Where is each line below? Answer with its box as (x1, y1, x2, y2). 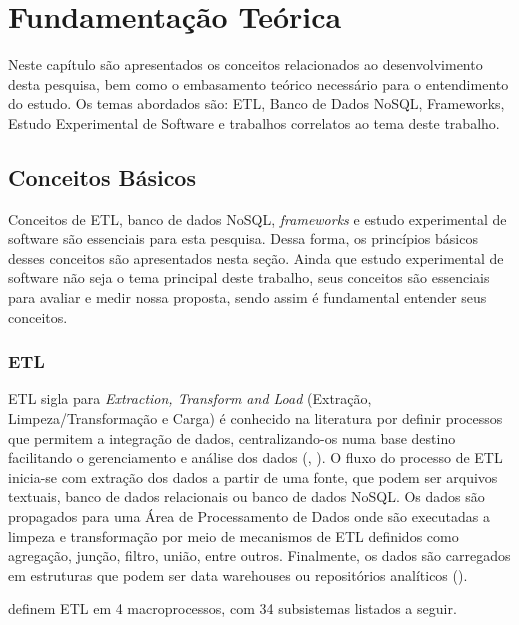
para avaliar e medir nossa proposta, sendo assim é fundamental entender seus (8, 287, 487, 308)
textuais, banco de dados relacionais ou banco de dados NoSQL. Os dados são (8, 486, 485, 507)
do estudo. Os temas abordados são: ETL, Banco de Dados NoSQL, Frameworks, (8, 93, 505, 114)
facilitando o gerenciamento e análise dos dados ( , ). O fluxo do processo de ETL (8, 447, 503, 468)
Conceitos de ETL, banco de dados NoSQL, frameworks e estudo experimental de (8, 208, 507, 229)
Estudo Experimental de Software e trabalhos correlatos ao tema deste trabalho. (8, 112, 500, 133)
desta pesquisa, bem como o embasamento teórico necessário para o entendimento (8, 73, 509, 94)
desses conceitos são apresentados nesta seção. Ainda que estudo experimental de (8, 247, 504, 268)
